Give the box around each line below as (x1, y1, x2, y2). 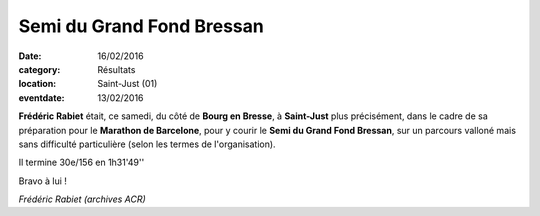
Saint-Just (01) (97, 78, 158, 90)
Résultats (97, 63, 136, 75)
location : (18, 78, 57, 90)
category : (18, 63, 61, 75)
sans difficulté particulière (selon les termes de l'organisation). (18, 138, 276, 150)
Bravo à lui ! (18, 175, 67, 187)
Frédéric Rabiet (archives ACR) (18, 193, 147, 205)
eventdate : (18, 91, 65, 104)
